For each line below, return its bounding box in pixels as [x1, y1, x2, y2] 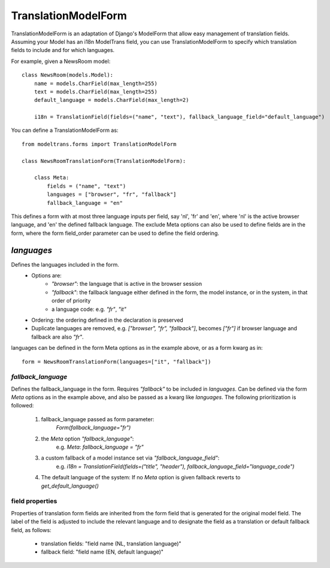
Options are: [31, 272, 62, 279]
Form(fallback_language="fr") [56, 424, 131, 431]
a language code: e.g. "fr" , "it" [52, 306, 127, 313]
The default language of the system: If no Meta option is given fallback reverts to [41, 474, 241, 481]
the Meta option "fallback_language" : [41, 435, 134, 442]
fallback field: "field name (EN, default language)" [41, 548, 164, 555]
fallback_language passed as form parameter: [41, 415, 155, 422]
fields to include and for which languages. [11, 47, 115, 54]
